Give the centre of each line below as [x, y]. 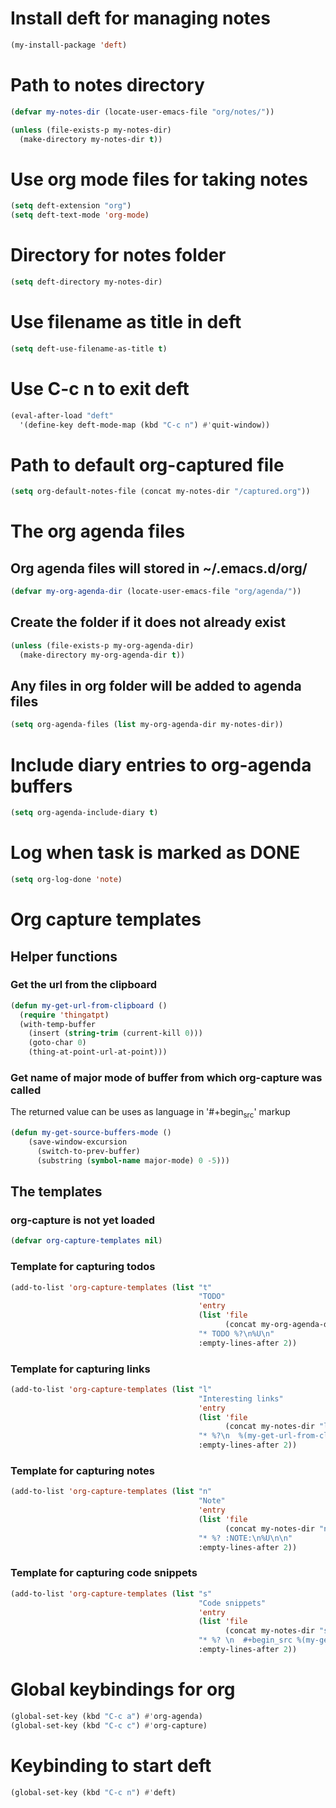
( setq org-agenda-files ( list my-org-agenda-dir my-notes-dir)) [147, 725]
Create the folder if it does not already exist [148, 622]
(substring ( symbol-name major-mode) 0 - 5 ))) [133, 1160]
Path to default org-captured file [147, 464]
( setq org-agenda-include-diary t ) [84, 813]
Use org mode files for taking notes [159, 179]
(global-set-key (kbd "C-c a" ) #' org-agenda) [106, 1716]
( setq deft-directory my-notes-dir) [86, 282]
